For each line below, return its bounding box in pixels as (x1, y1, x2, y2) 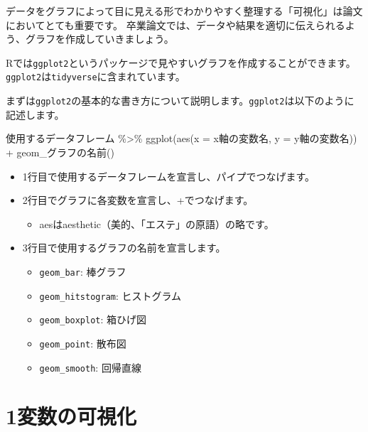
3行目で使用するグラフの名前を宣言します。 (22, 240, 226, 255)
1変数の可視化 (6, 401, 137, 431)
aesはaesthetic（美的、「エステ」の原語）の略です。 (39, 216, 274, 231)
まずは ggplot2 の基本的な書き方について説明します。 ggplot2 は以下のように (6, 93, 355, 108)
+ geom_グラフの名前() (6, 144, 114, 159)
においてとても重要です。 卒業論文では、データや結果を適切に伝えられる (6, 17, 345, 32)
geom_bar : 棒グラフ (39, 264, 126, 279)
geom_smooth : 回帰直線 (39, 360, 141, 374)
